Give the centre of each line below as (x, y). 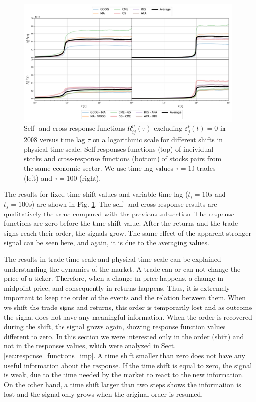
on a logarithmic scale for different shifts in (158, 139)
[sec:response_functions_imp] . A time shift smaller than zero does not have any (125, 355)
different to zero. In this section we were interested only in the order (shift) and (124, 336)
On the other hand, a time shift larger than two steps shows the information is (123, 384)
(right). (90, 177)
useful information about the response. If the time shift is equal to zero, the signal (128, 365)
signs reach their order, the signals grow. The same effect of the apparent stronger (128, 232)
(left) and (38, 177)
